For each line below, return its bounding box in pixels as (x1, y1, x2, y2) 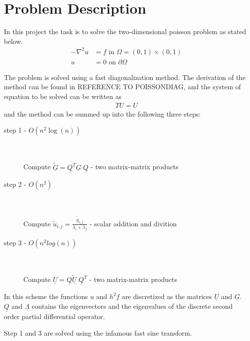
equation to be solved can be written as (4, 91, 122, 101)
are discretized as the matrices (122, 291, 212, 301)
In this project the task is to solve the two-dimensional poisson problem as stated (4, 26, 247, 37)
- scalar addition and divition (89, 218, 177, 228)
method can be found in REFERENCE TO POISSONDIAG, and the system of (4, 81, 241, 92)
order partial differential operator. (4, 311, 105, 321)
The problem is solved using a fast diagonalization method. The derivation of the (4, 72, 246, 82)
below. (4, 36, 23, 46)
